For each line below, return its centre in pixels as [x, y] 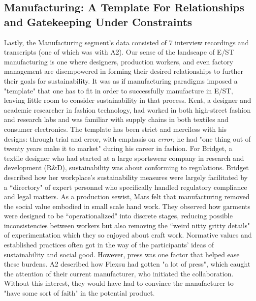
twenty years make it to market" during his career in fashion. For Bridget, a [118, 148]
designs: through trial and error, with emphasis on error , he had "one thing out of [128, 138]
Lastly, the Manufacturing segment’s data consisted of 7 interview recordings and [127, 42]
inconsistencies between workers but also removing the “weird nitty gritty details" [127, 225]
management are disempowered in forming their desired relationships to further [124, 71]
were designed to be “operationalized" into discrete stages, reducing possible [118, 216]
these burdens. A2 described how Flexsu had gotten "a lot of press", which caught [127, 264]
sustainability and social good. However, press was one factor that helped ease [122, 254]
